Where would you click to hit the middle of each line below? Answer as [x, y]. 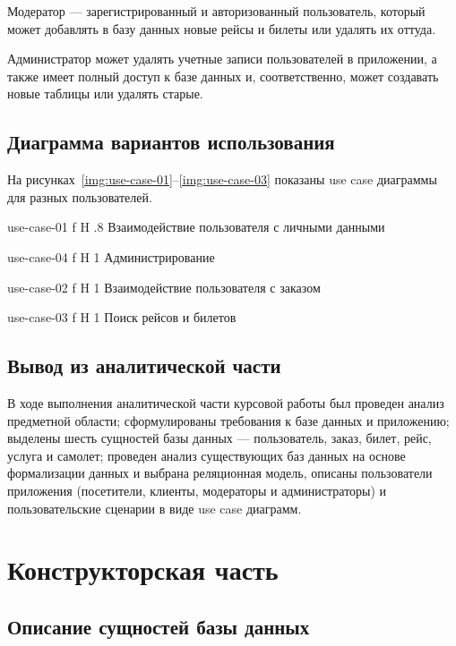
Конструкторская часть [143, 569]
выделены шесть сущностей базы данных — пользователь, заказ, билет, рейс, [219, 438]
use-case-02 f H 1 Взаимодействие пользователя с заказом [164, 287]
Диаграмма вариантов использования [171, 142]
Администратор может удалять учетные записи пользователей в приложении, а [222, 59]
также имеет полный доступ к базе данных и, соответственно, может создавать [223, 76]
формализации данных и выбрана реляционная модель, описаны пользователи [220, 473]
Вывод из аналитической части [144, 365]
